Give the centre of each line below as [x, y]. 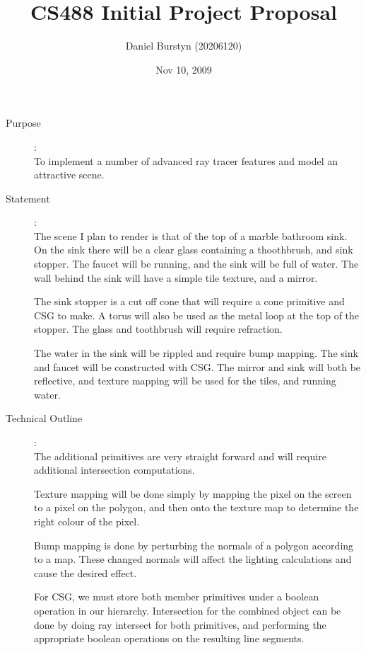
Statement [28, 198]
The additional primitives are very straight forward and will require [180, 456]
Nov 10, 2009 [184, 69]
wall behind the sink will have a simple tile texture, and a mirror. [176, 277]
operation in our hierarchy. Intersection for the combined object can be [188, 610]
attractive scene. [69, 175]
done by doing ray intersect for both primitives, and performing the [180, 624]
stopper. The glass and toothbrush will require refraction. [158, 329]
